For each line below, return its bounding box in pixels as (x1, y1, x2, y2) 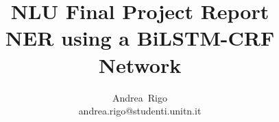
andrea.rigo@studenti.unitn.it (78, 104, 202, 118)
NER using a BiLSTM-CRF (5, 24, 275, 52)
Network (98, 50, 182, 78)
